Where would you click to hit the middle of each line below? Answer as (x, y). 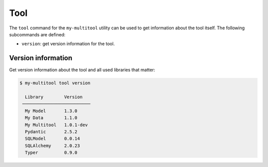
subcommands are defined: (37, 34)
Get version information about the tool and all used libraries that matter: (82, 70)
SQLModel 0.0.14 (53, 139)
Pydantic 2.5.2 (51, 131)
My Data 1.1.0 (51, 118)
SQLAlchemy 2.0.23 (53, 146)
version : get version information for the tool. (68, 44)
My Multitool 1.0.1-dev (56, 125)
